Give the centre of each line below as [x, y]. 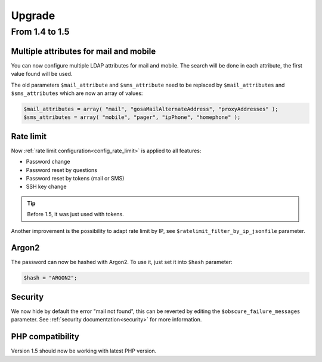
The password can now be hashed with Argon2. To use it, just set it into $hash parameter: [122, 262]
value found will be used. [42, 74]
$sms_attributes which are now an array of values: [77, 93]
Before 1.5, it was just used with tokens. [76, 214]
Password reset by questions [62, 170]
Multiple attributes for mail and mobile [83, 51]
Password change [48, 162]
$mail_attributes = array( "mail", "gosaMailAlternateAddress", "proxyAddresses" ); [151, 109]
